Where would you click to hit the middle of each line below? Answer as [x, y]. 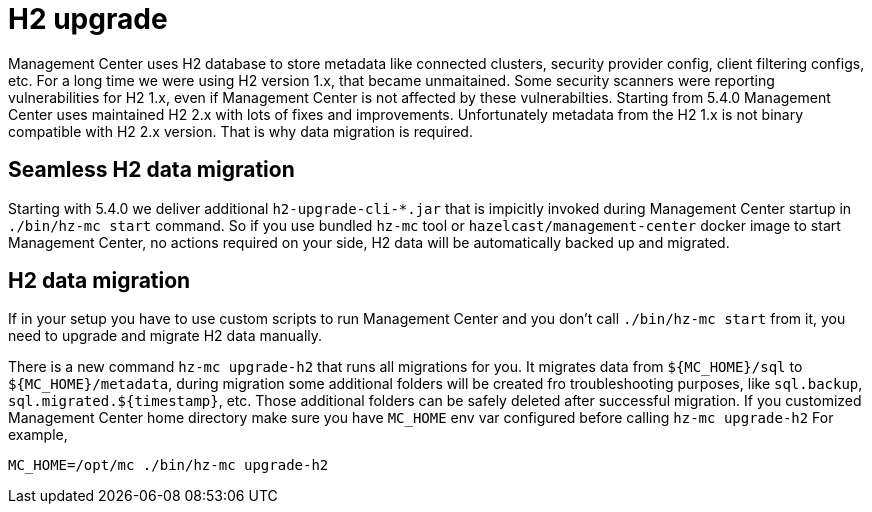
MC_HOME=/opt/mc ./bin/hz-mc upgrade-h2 [168, 465]
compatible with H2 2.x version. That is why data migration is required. [240, 131]
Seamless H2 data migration [151, 170]
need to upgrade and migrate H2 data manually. [165, 336]
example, [38, 435]
